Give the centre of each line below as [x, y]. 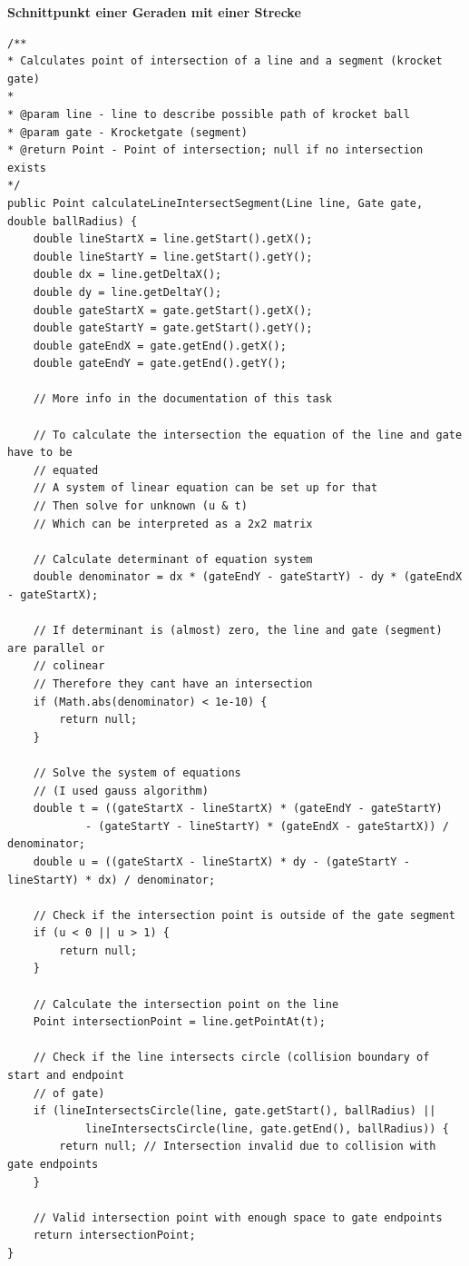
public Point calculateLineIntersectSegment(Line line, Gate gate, [215, 203]
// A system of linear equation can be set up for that [205, 488]
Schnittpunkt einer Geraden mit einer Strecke [154, 12]
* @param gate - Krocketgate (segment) [127, 132]
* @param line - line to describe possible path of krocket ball [209, 114]
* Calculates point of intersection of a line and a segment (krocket [225, 61]
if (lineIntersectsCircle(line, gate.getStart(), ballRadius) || [234, 1111]
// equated [66, 470]
